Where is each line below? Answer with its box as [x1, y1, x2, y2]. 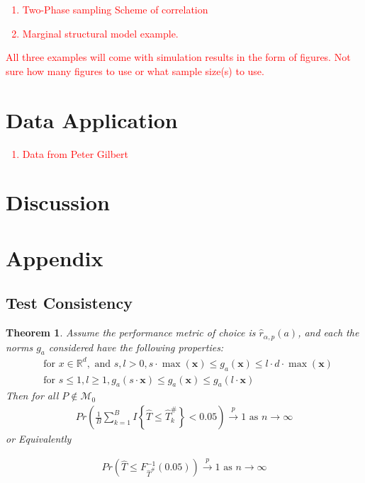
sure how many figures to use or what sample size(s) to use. [6, 63, 264, 78]
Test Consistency [6, 292, 133, 314]
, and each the [298, 325, 359, 340]
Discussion [6, 188, 110, 217]
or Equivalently [6, 431, 72, 446]
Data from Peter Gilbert [22, 146, 128, 161]
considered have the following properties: [48, 339, 224, 354]
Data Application [6, 105, 178, 134]
